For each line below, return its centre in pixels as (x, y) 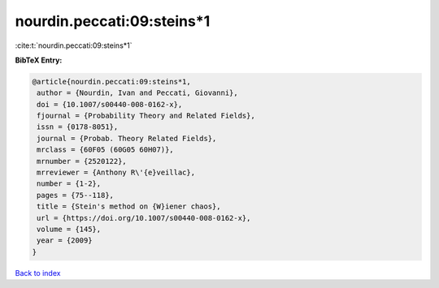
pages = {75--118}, (75, 195)
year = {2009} (65, 241)
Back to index (38, 273)
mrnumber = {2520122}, (82, 161)
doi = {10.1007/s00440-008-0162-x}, (110, 104)
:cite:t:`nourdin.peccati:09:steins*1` (74, 45)
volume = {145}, (69, 229)
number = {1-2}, (69, 184)
